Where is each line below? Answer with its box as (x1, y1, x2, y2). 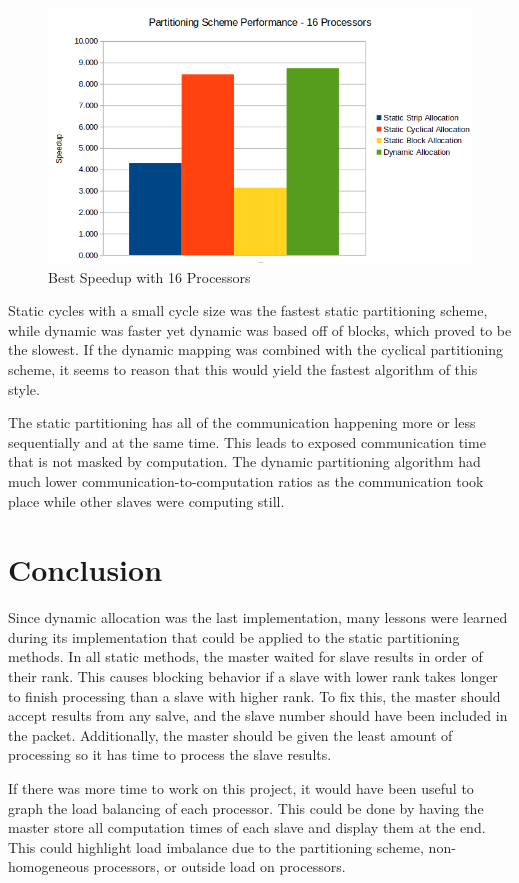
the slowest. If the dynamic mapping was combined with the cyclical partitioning (8, 339, 503, 360)
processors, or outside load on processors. (93, 856, 346, 877)
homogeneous (8, 856, 89, 877)
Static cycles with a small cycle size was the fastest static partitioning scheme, (8, 300, 488, 321)
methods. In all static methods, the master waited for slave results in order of (8, 646, 483, 667)
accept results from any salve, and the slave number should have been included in (8, 705, 508, 726)
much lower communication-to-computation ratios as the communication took (8, 470, 484, 491)
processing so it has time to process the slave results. (8, 744, 332, 765)
